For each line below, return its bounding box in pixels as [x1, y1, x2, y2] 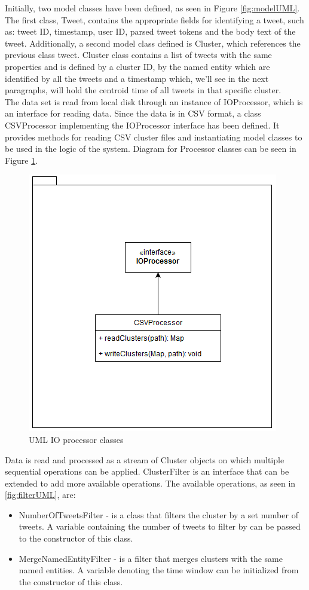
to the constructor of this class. [19, 532, 133, 545]
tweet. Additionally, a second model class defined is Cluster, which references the [5, 36, 301, 49]
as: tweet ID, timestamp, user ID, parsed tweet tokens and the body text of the [5, 25, 296, 38]
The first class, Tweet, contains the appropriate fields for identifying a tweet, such [5, 13, 304, 26]
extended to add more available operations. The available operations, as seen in [5, 476, 296, 489]
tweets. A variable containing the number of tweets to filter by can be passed [19, 520, 301, 533]
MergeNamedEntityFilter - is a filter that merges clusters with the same [19, 552, 283, 564]
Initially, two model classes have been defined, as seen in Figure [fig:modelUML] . [5, 2, 300, 14]
